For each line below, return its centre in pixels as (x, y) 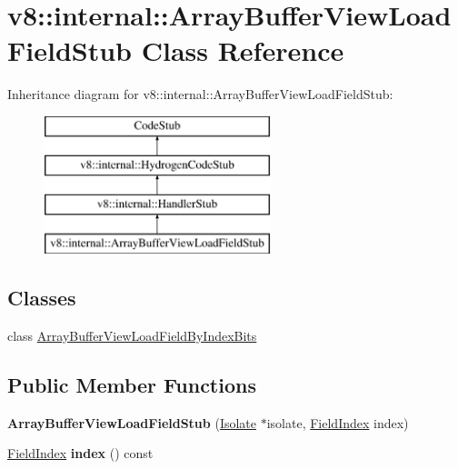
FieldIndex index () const (80, 453)
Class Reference (243, 50)
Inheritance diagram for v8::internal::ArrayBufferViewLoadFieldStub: (200, 94)
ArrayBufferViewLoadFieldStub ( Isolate (132, 422)
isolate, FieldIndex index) (338, 422)
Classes (42, 298)
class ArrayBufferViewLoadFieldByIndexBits (132, 335)
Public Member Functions (132, 384)
